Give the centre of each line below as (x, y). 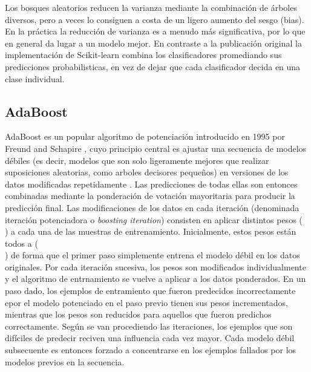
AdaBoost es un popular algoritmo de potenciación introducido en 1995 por (145, 136)
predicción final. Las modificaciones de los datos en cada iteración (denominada (152, 207)
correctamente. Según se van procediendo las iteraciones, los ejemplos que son (149, 326)
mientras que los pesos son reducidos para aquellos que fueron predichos (138, 314)
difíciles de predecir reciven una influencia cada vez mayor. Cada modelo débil (150, 338)
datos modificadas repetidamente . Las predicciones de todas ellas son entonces (151, 184)
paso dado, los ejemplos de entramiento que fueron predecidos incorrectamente (150, 291)
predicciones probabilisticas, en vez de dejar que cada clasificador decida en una (153, 66)
